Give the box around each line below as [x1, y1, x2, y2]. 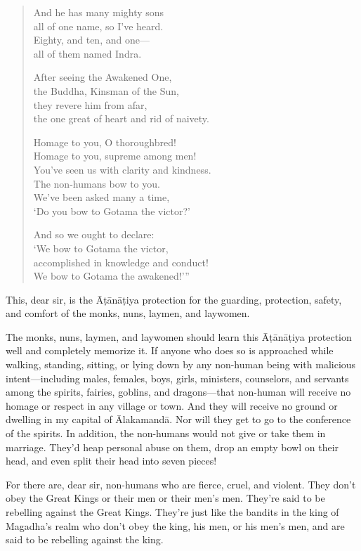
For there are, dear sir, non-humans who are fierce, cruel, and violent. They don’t [6, 477, 356, 491]
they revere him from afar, [33, 97, 147, 112]
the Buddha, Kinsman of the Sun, [33, 83, 179, 98]
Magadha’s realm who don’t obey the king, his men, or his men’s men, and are [6, 518, 345, 533]
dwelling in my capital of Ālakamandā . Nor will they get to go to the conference [6, 412, 351, 427]
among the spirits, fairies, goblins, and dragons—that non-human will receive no [6, 384, 351, 399]
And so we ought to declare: [33, 227, 155, 242]
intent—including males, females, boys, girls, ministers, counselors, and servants [6, 370, 349, 385]
